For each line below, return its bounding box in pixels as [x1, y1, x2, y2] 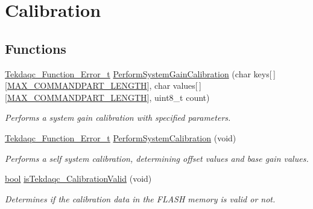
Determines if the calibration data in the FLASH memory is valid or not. [5, 192, 276, 205]
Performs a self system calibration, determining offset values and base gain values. [5, 152, 309, 164]
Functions [5, 39, 66, 57]
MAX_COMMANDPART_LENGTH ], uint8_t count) [7, 91, 210, 103]
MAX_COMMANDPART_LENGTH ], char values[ [7, 79, 198, 92]
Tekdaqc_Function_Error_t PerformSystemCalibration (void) [5, 131, 236, 144]
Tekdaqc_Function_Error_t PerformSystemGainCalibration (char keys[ [5, 67, 272, 80]
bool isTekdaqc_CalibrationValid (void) [5, 172, 152, 185]
